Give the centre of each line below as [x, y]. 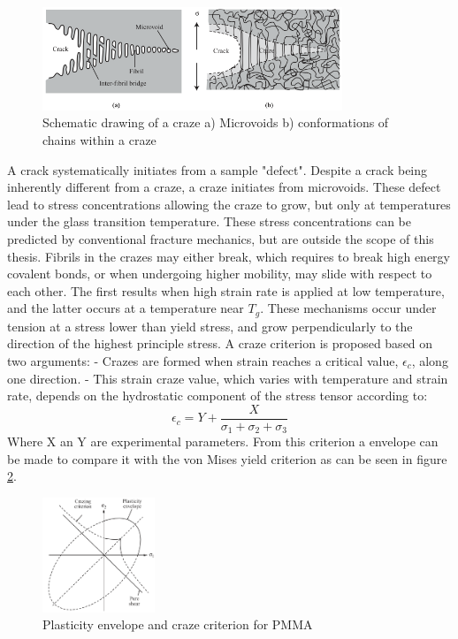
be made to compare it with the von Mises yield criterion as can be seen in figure [227, 458]
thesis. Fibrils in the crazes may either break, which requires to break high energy [229, 256]
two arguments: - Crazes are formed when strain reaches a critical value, [203, 360]
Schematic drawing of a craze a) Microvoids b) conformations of [216, 122]
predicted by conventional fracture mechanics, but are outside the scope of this [221, 238]
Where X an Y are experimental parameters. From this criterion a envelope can [223, 441]
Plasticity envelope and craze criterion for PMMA [178, 624]
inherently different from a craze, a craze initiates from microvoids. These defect [224, 187]
